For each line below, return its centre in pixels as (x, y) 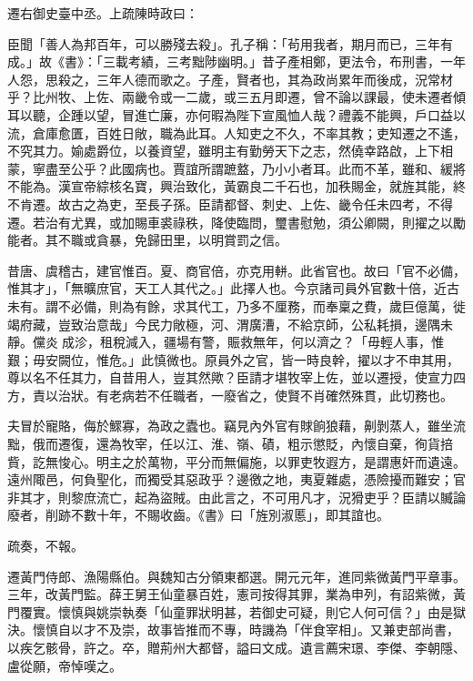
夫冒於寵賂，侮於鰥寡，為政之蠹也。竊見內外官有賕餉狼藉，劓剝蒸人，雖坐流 (236, 426)
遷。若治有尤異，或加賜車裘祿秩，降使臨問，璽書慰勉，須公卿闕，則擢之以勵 (236, 222)
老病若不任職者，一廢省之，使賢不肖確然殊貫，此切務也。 (281, 395)
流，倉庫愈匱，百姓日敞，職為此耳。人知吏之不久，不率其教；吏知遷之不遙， (236, 132)
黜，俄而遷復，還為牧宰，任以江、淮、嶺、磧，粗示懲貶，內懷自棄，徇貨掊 (230, 444)
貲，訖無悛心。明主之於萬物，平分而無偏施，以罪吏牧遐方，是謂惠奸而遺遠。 (236, 461)
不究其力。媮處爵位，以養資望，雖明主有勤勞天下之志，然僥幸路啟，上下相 (230, 151)
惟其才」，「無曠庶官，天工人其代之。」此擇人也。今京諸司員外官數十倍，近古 (233, 288)
